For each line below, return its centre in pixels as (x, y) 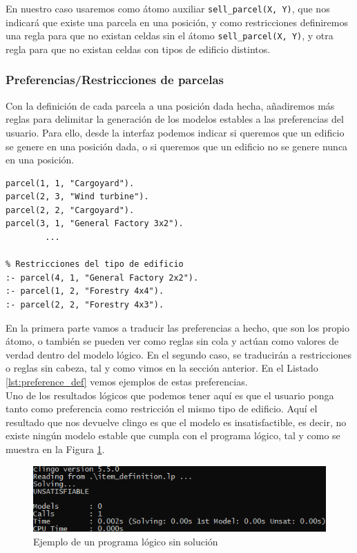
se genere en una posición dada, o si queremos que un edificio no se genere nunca (177, 146)
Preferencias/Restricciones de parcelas (115, 80)
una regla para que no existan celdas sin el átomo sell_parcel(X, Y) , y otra (170, 36)
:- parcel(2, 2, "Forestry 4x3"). (85, 305)
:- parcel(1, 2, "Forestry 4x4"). (85, 291)
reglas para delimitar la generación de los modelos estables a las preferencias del (175, 119)
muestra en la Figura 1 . (55, 449)
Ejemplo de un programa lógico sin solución (126, 542)
